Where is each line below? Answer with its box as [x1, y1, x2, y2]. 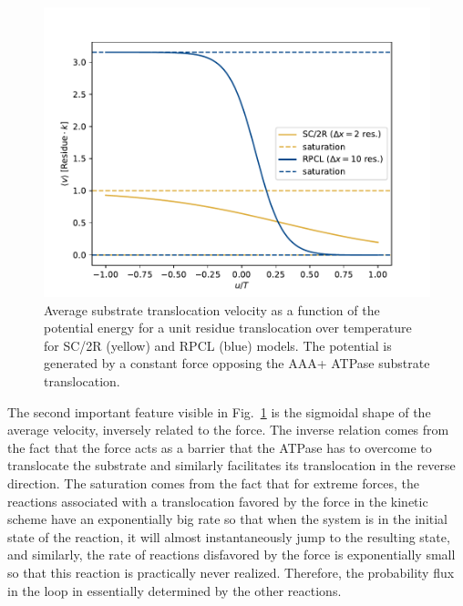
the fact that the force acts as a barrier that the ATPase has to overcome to [7, 437, 432, 457]
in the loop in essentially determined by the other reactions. [7, 580, 342, 600]
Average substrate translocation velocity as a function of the [44, 300, 380, 319]
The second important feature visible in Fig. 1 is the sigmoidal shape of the [7, 402, 431, 421]
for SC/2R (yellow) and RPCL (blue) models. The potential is [44, 335, 392, 354]
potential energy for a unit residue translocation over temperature [44, 318, 412, 337]
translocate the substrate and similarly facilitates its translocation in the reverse [7, 456, 456, 475]
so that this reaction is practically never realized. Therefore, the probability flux [7, 562, 455, 581]
